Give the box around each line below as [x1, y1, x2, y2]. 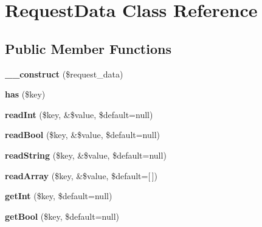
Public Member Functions [5, 39, 171, 58]
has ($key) [5, 88, 46, 100]
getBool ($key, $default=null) [5, 209, 119, 222]
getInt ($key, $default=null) [5, 189, 112, 202]
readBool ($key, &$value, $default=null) [5, 128, 160, 141]
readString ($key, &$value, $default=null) [5, 148, 167, 161]
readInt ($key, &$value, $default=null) [5, 108, 153, 120]
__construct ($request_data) [5, 67, 123, 80]
